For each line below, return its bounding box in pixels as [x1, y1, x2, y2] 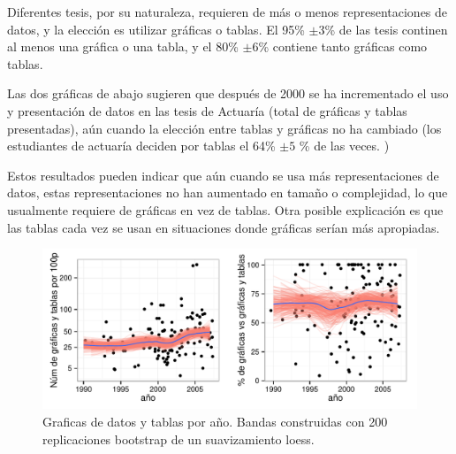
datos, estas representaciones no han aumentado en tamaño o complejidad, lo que [7, 183, 448, 202]
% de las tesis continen [324, 19, 448, 38]
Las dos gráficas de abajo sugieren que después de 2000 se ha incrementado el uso [7, 84, 449, 103]
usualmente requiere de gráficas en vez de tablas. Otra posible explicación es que [7, 200, 444, 219]
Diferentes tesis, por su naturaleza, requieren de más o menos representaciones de [7, 3, 448, 20]
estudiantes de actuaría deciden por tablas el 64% [7, 136, 276, 155]
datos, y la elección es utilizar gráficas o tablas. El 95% [7, 19, 305, 38]
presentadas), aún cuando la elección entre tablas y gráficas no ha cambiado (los [7, 119, 442, 137]
